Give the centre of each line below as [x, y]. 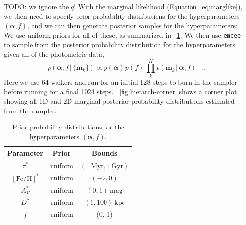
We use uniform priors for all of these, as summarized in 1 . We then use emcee [123, 35]
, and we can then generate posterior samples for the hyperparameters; [132, 25]
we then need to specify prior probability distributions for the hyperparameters [122, 16]
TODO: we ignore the [36, 6]
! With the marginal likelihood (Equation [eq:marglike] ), [158, 6]
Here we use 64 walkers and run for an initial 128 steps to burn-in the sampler [121, 82]
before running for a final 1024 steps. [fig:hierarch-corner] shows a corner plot [121, 91]
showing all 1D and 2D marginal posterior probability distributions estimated [119, 101]
